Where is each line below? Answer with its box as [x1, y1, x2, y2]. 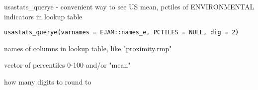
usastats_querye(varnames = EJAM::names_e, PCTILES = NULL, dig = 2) [4, 29, 239, 36]
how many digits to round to [4, 77, 91, 87]
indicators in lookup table [4, 11, 83, 21]
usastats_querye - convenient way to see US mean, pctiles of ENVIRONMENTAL [4, 1, 255, 11]
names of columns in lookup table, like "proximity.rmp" [4, 43, 172, 53]
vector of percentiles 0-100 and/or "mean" [4, 60, 131, 70]
